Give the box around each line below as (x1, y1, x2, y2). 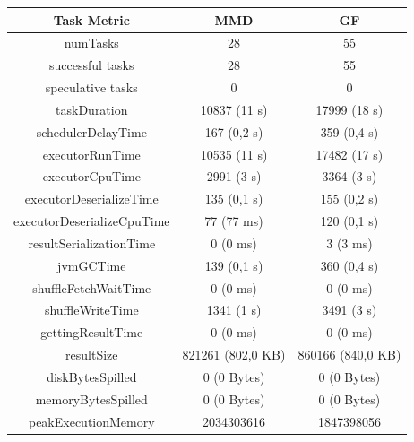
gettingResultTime (40, 323, 143, 342)
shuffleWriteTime (44, 300, 139, 319)
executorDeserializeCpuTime (13, 212, 170, 230)
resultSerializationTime (28, 233, 156, 252)
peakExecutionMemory (28, 412, 155, 430)
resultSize (65, 345, 118, 364)
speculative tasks (45, 78, 138, 97)
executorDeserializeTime (24, 189, 159, 208)
